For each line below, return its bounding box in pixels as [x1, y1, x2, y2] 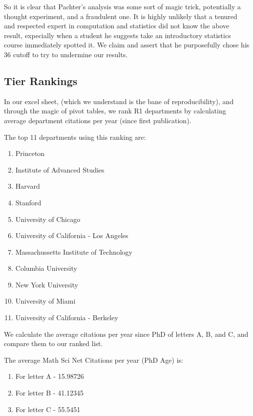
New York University [15, 279, 78, 289]
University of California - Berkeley [15, 312, 118, 323]
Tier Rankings [4, 73, 78, 88]
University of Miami [15, 296, 76, 306]
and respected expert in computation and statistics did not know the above [4, 21, 230, 31]
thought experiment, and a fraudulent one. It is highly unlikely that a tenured [4, 11, 237, 21]
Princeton [15, 148, 45, 158]
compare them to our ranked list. [4, 338, 103, 349]
